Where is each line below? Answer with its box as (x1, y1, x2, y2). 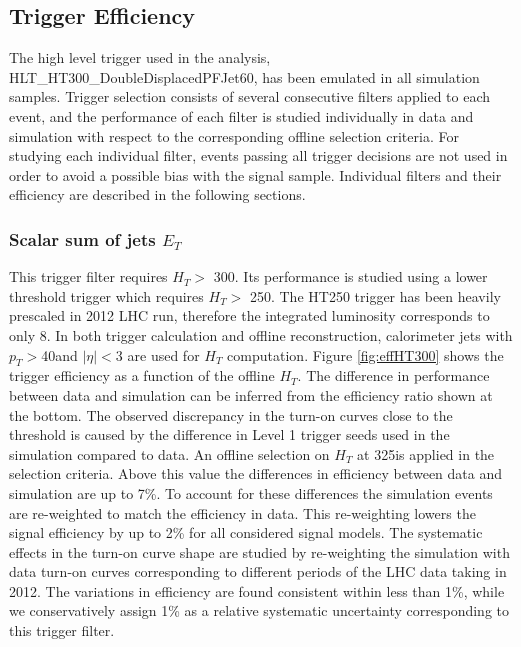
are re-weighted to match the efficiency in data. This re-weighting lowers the (9, 502, 476, 523)
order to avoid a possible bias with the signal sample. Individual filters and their (9, 164, 502, 185)
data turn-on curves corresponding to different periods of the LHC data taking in (9, 561, 507, 582)
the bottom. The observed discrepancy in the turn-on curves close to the (9, 404, 453, 425)
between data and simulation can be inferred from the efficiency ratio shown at (9, 384, 493, 405)
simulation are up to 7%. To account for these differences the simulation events (9, 482, 493, 503)
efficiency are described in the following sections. (9, 184, 306, 205)
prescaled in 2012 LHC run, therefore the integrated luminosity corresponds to (9, 305, 490, 326)
